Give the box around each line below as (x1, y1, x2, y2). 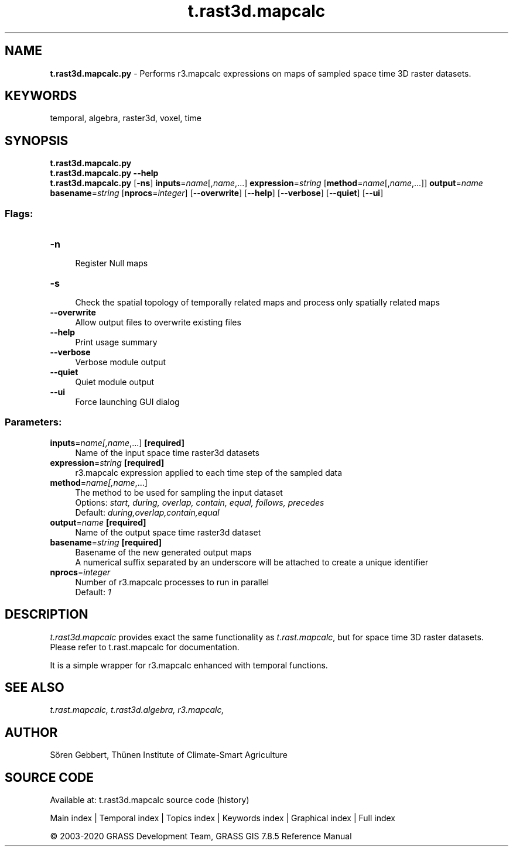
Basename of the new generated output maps (75, 547, 252, 557)
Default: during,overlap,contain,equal (75, 507, 220, 517)
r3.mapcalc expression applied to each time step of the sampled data (75, 467, 343, 478)
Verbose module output (75, 357, 166, 368)
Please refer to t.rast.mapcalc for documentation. (50, 641, 240, 652)
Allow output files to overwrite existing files (75, 317, 241, 328)
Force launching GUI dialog (75, 397, 180, 407)
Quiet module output (75, 377, 155, 387)
